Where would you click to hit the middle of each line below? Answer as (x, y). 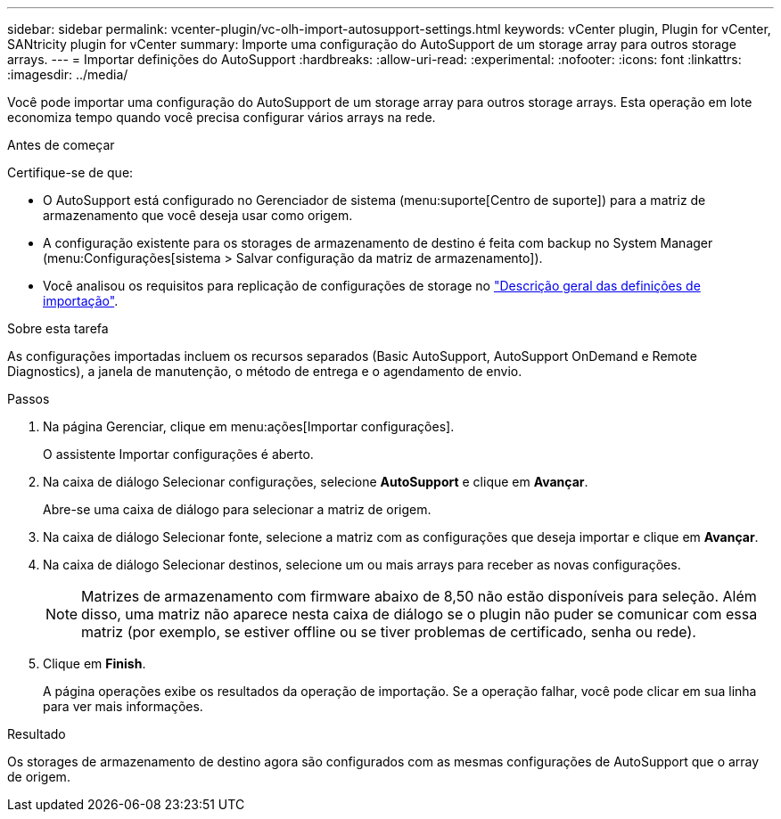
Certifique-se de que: (70, 172)
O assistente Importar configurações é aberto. (178, 454)
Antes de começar (61, 145)
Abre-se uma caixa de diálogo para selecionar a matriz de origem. (237, 509)
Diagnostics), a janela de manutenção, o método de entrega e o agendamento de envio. (265, 371)
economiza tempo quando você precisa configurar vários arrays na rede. (222, 117)
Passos (29, 399)
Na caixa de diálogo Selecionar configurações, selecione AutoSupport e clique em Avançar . (316, 482)
